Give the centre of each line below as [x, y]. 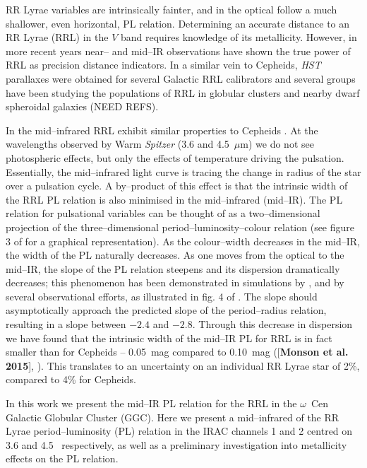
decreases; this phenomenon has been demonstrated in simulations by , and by [175, 282]
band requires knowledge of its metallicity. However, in [239, 37]
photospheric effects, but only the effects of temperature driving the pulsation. [175, 157]
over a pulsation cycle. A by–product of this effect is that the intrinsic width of [177, 186]
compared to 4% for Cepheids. [71, 379]
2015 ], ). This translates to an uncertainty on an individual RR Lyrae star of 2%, [183, 365]
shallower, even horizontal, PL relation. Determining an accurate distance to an [178, 23]
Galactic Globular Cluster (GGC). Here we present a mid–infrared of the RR [173, 417]
